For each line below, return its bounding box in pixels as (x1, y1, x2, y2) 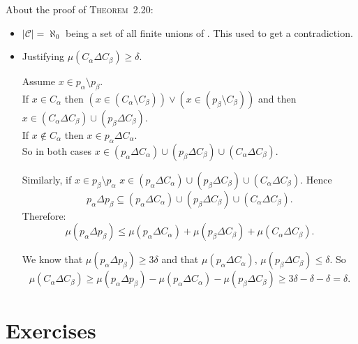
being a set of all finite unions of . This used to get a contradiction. (66, 25, 353, 40)
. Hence (300, 172, 332, 186)
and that (161, 252, 199, 267)
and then (258, 91, 297, 105)
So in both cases (22, 143, 92, 158)
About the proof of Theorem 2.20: (6, 2, 154, 16)
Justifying (22, 49, 64, 63)
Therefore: (22, 208, 66, 223)
